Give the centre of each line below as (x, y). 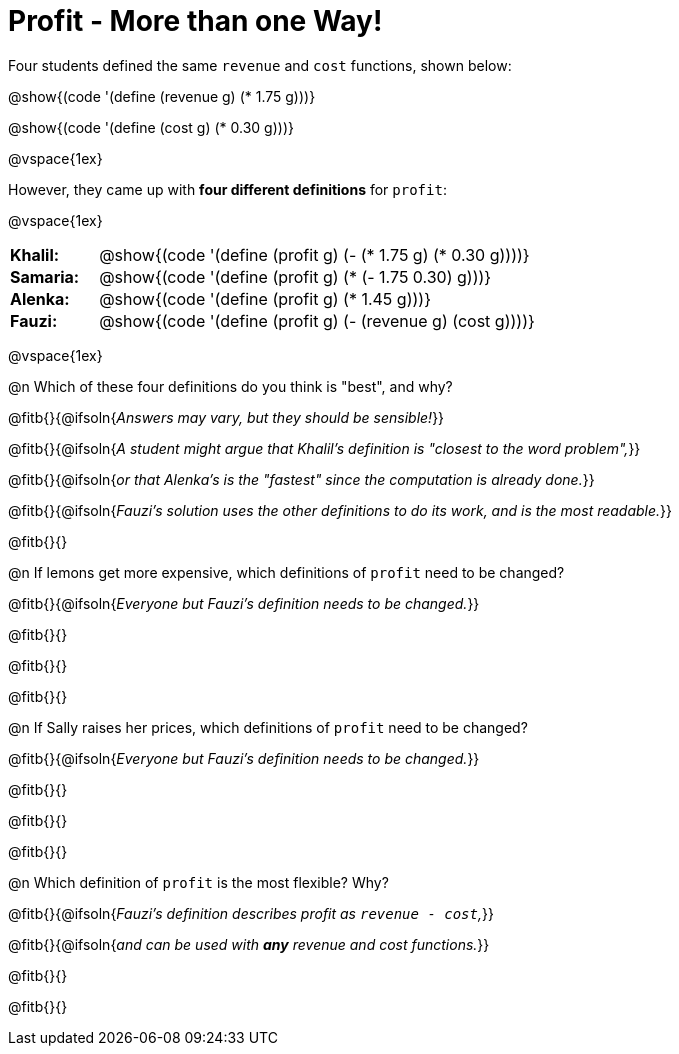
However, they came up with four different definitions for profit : (227, 189)
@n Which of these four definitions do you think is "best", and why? (230, 386)
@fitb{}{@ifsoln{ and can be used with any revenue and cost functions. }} (249, 944)
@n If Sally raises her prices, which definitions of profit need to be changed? (268, 727)
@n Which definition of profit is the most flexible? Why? (198, 882)
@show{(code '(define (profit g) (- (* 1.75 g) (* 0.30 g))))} (314, 254)
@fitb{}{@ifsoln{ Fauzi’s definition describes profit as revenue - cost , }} (251, 913)
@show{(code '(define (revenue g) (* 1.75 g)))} (162, 96)
